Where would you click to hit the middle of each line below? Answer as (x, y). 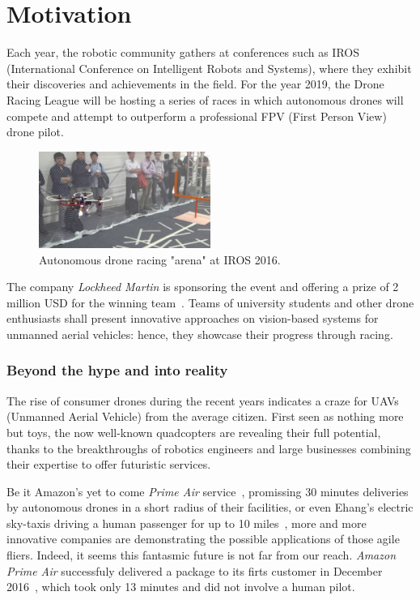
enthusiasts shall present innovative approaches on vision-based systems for (193, 318)
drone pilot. (35, 132)
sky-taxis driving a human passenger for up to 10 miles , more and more (187, 523)
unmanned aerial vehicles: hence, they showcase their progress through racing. (200, 334)
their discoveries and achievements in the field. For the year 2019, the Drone (195, 84)
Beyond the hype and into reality (117, 370)
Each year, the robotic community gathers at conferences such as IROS (183, 52)
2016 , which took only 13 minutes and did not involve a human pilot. (181, 587)
